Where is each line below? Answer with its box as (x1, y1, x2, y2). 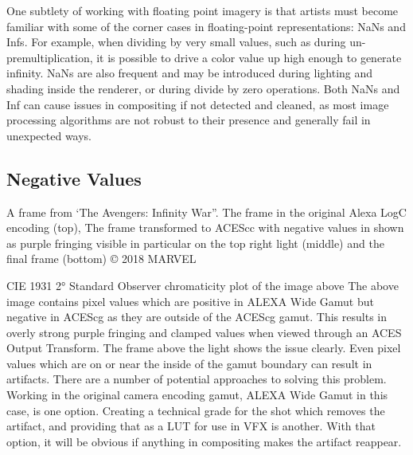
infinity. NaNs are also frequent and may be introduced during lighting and (6, 65, 373, 81)
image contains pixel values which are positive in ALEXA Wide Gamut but (6, 292, 374, 309)
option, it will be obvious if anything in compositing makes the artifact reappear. (6, 433, 402, 449)
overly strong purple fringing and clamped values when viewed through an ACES (6, 324, 402, 340)
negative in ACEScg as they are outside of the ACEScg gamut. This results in (6, 308, 387, 325)
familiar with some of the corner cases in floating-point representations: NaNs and (6, 18, 406, 34)
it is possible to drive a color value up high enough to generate (96, 49, 402, 65)
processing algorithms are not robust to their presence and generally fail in (6, 112, 371, 128)
